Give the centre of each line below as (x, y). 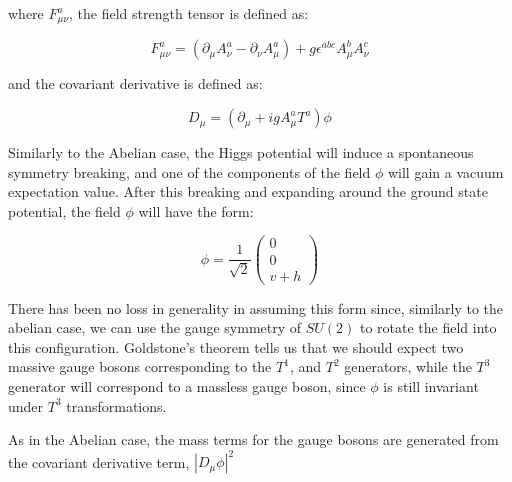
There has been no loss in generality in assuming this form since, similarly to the (256, 307)
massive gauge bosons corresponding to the (140, 366)
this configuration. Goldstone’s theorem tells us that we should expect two (236, 346)
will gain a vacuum (445, 171)
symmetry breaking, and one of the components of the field (189, 171)
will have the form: (196, 210)
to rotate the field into (428, 327)
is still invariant (431, 385)
